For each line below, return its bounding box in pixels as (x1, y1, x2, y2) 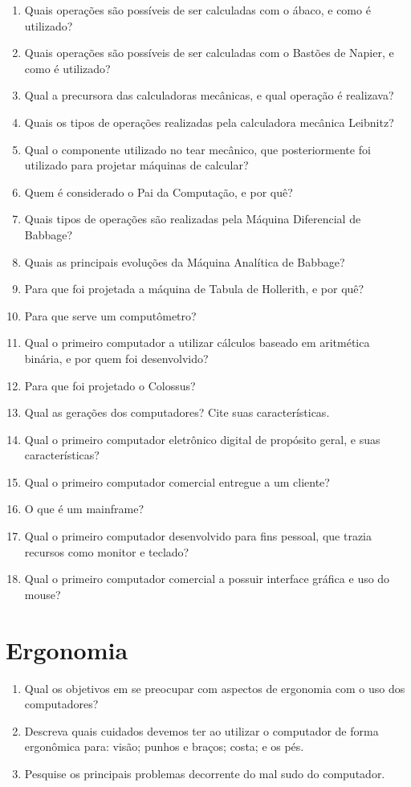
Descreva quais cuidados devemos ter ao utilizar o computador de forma (24, 722, 379, 739)
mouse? (24, 585, 61, 602)
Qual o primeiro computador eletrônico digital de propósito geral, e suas (24, 430, 380, 447)
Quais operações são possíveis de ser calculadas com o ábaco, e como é (24, 2, 371, 18)
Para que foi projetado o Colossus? (24, 377, 196, 393)
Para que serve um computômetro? (24, 307, 197, 324)
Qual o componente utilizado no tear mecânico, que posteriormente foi (24, 141, 371, 157)
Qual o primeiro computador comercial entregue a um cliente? (24, 473, 330, 490)
